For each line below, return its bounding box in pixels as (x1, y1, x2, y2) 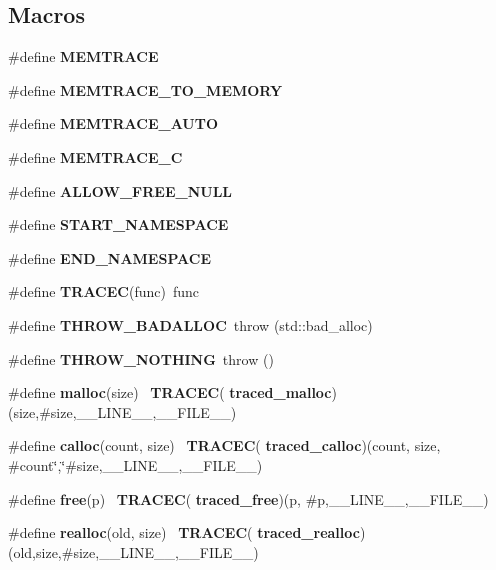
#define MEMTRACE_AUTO (8, 113, 219, 134)
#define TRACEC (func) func (8, 281, 199, 302)
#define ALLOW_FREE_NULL (8, 180, 233, 201)
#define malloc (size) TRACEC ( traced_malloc (8, 382, 332, 403)
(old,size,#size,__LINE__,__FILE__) (8, 541, 259, 562)
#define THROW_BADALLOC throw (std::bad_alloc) (8, 314, 373, 335)
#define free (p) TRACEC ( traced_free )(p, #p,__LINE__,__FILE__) (8, 488, 489, 509)
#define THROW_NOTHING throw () (8, 348, 274, 369)
